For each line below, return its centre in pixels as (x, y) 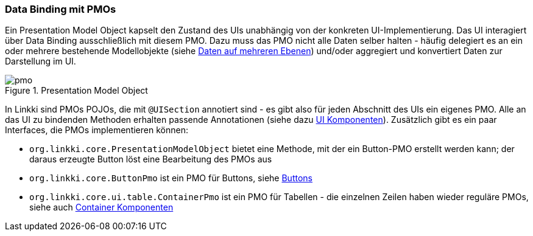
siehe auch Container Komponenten (101, 207)
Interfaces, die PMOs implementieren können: (97, 130)
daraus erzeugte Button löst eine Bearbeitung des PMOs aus (151, 159)
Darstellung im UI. (41, 61)
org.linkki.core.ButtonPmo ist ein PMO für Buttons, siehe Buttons (171, 178)
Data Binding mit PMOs (61, 9)
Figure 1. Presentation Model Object (76, 91)
